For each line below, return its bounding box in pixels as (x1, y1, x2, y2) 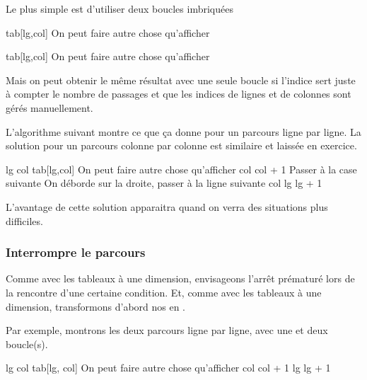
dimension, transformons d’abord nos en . (6, 299, 186, 313)
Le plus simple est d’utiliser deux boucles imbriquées (6, 1, 233, 16)
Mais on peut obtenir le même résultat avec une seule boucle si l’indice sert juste (6, 72, 356, 87)
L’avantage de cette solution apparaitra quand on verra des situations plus (6, 199, 328, 214)
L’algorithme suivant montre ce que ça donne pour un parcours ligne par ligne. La (6, 124, 361, 139)
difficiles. (6, 213, 43, 228)
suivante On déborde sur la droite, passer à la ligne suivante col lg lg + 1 (6, 175, 322, 190)
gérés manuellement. (6, 100, 93, 115)
